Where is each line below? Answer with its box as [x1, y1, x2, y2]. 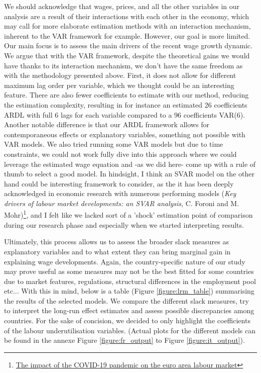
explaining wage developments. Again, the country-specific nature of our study [4, 256, 245, 266]
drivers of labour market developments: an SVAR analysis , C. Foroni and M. [4, 198, 239, 208]
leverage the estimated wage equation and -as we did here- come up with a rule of [4, 158, 256, 169]
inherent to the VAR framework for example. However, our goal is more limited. [4, 30, 250, 41]
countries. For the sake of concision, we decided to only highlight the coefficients [4, 315, 250, 326]
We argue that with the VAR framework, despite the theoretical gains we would [4, 50, 250, 60]
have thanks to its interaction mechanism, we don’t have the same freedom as [4, 60, 243, 70]
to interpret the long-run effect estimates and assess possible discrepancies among [4, 305, 254, 316]
